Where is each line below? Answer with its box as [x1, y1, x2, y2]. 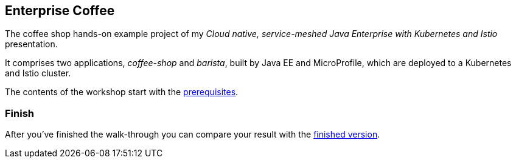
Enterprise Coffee [5, 3, 115, 18]
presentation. [5, 39, 58, 50]
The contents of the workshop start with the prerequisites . [5, 87, 239, 98]
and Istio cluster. [5, 68, 71, 79]
